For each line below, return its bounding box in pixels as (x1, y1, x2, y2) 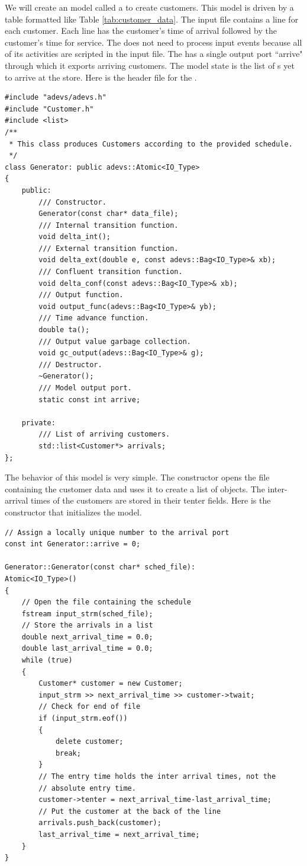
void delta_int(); (38, 233, 111, 241)
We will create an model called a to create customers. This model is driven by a (5, 1, 294, 13)
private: (21, 418, 56, 427)
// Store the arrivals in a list (21, 621, 153, 630)
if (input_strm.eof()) (38, 714, 128, 723)
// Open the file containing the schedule (21, 598, 191, 607)
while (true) (21, 656, 73, 665)
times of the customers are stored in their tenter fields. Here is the (31, 494, 271, 507)
